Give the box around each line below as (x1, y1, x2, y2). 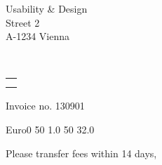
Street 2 (6, 15, 40, 29)
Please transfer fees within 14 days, (6, 145, 157, 160)
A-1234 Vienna (6, 29, 69, 44)
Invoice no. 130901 (6, 98, 85, 113)
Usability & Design (6, 1, 88, 15)
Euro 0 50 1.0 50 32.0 (6, 121, 95, 136)
